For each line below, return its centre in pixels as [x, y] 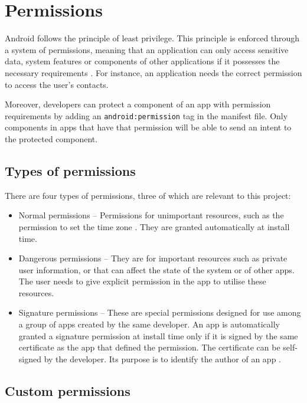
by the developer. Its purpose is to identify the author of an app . [162, 358]
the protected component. [51, 138]
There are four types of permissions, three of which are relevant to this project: [148, 195]
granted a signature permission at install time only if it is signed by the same [158, 335]
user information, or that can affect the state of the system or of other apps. [156, 269]
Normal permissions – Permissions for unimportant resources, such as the [151, 215]
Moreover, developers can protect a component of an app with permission [138, 104]
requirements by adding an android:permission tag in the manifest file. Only [146, 115]
